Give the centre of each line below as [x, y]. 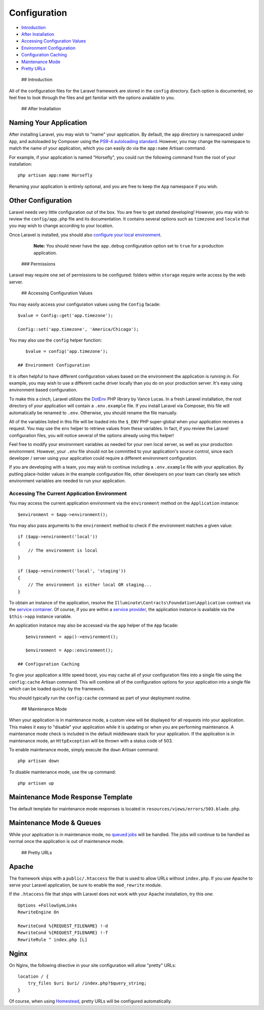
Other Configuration [40, 200]
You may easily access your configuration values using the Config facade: [85, 304]
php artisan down [38, 761]
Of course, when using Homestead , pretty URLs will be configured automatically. [90, 1001]
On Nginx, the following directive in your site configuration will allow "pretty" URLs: [92, 965]
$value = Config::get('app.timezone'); [66, 315]
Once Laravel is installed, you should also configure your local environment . [85, 235]
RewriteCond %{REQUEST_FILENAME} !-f [63, 933]
